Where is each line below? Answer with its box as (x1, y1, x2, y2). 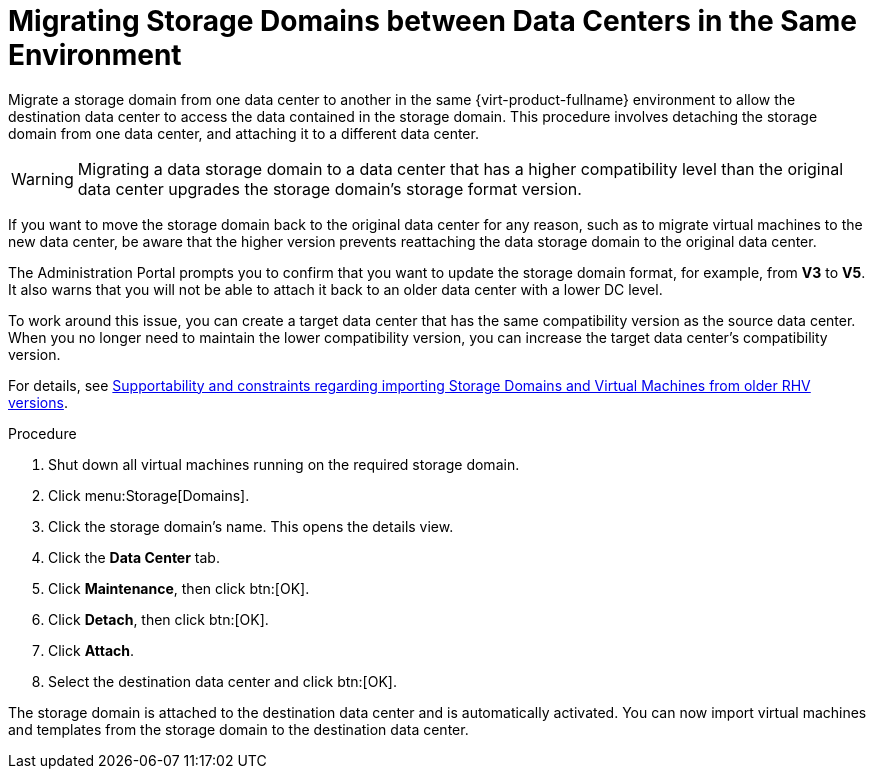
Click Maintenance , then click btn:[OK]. (48, 579, 310, 597)
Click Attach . (48, 641, 135, 659)
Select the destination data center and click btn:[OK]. (48, 672, 397, 690)
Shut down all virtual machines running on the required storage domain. (48, 455, 520, 473)
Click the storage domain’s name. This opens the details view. (48, 517, 454, 535)
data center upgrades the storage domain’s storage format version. (77, 178, 582, 199)
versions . (8, 393, 68, 411)
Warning (11, 168, 74, 189)
